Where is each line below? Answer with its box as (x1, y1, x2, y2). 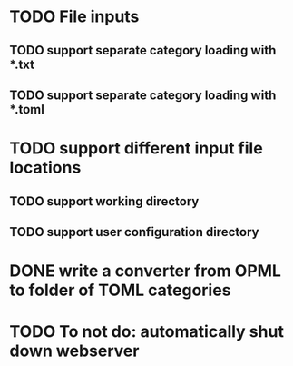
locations (9, 157, 82, 178)
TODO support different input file (9, 138, 263, 159)
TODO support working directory (9, 193, 200, 209)
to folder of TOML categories (9, 280, 231, 301)
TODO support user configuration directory (9, 224, 259, 240)
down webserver (9, 341, 140, 361)
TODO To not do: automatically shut (9, 321, 284, 342)
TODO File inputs (9, 6, 140, 27)
